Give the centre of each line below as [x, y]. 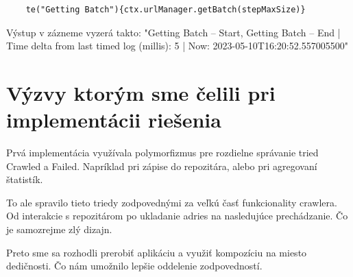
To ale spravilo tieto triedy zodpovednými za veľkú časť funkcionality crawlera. [172, 202]
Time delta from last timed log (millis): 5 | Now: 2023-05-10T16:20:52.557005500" [177, 46]
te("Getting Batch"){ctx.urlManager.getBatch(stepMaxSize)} [166, 10]
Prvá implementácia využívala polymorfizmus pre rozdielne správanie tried [162, 153]
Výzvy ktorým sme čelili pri [141, 92]
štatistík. [25, 179]
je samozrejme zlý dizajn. [59, 229]
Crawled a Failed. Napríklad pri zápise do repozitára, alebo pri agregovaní [162, 166]
